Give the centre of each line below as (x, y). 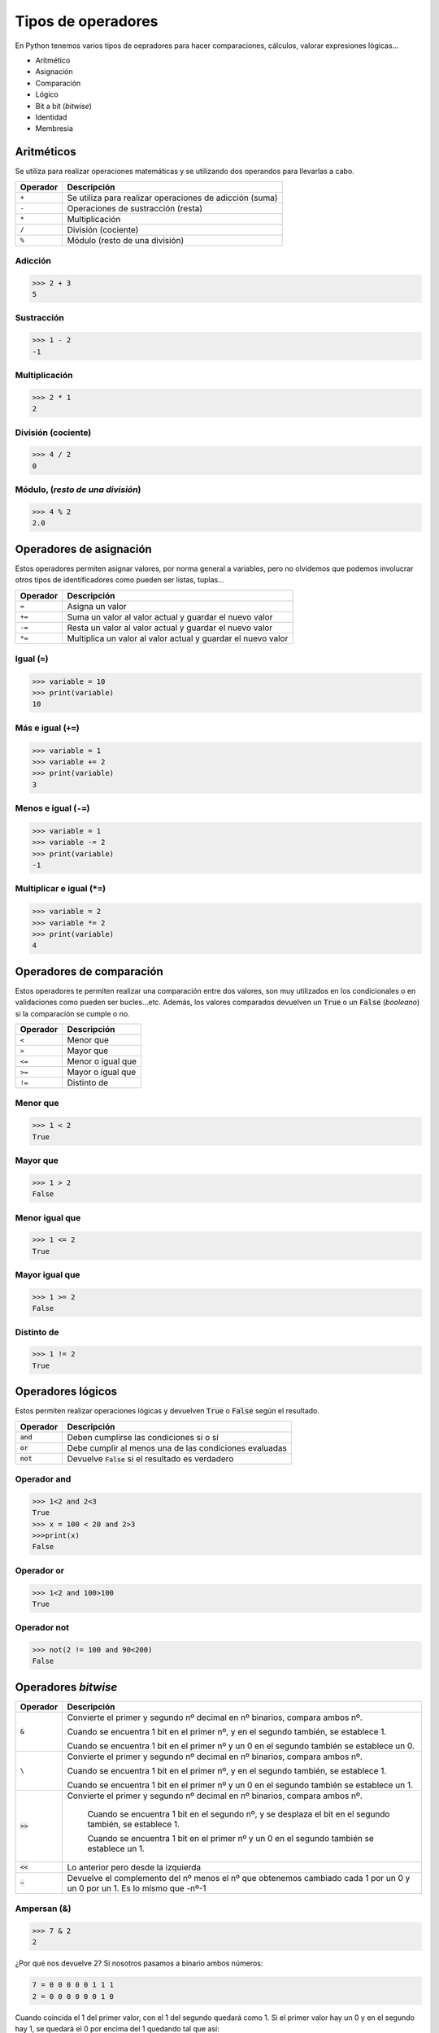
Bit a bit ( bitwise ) (64, 106)
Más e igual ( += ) (48, 728)
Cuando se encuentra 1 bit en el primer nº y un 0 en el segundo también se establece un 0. (241, 1746)
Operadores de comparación (89, 971)
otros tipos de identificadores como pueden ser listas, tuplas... (120, 580)
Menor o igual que (102, 1061)
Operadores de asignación (83, 549)
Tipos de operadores (87, 21)
